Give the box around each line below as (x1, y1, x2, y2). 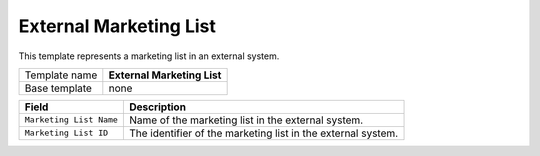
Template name (24, 68, 98, 82)
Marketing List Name (24, 115, 119, 125)
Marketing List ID (24, 128, 109, 139)
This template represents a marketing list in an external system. (18, 50, 280, 62)
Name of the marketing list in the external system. (128, 113, 364, 127)
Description (128, 100, 187, 114)
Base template (24, 81, 92, 95)
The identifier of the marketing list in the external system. (128, 126, 399, 140)
